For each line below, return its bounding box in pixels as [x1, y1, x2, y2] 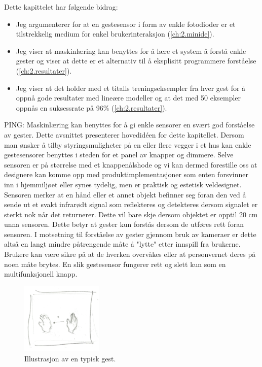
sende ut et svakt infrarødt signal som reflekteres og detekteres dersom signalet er [4, 199, 258, 210]
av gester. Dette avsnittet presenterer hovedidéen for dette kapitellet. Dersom [4, 129, 244, 140]
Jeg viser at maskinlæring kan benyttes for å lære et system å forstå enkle [16, 45, 246, 56]
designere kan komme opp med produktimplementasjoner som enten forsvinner [4, 169, 248, 180]
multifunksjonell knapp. [4, 269, 78, 279]
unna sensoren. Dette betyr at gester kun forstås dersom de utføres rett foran [4, 219, 244, 229]
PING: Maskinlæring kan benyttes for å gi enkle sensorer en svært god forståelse [4, 119, 255, 130]
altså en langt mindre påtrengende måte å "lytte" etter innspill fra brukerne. [4, 239, 241, 249]
